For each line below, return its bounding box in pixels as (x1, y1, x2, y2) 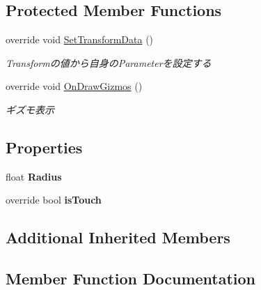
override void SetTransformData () (6, 32, 154, 47)
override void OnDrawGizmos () (6, 79, 143, 93)
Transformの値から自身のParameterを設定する (6, 55, 212, 70)
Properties (6, 136, 83, 158)
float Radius (6, 169, 62, 183)
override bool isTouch (6, 192, 102, 207)
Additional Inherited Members (6, 227, 230, 248)
